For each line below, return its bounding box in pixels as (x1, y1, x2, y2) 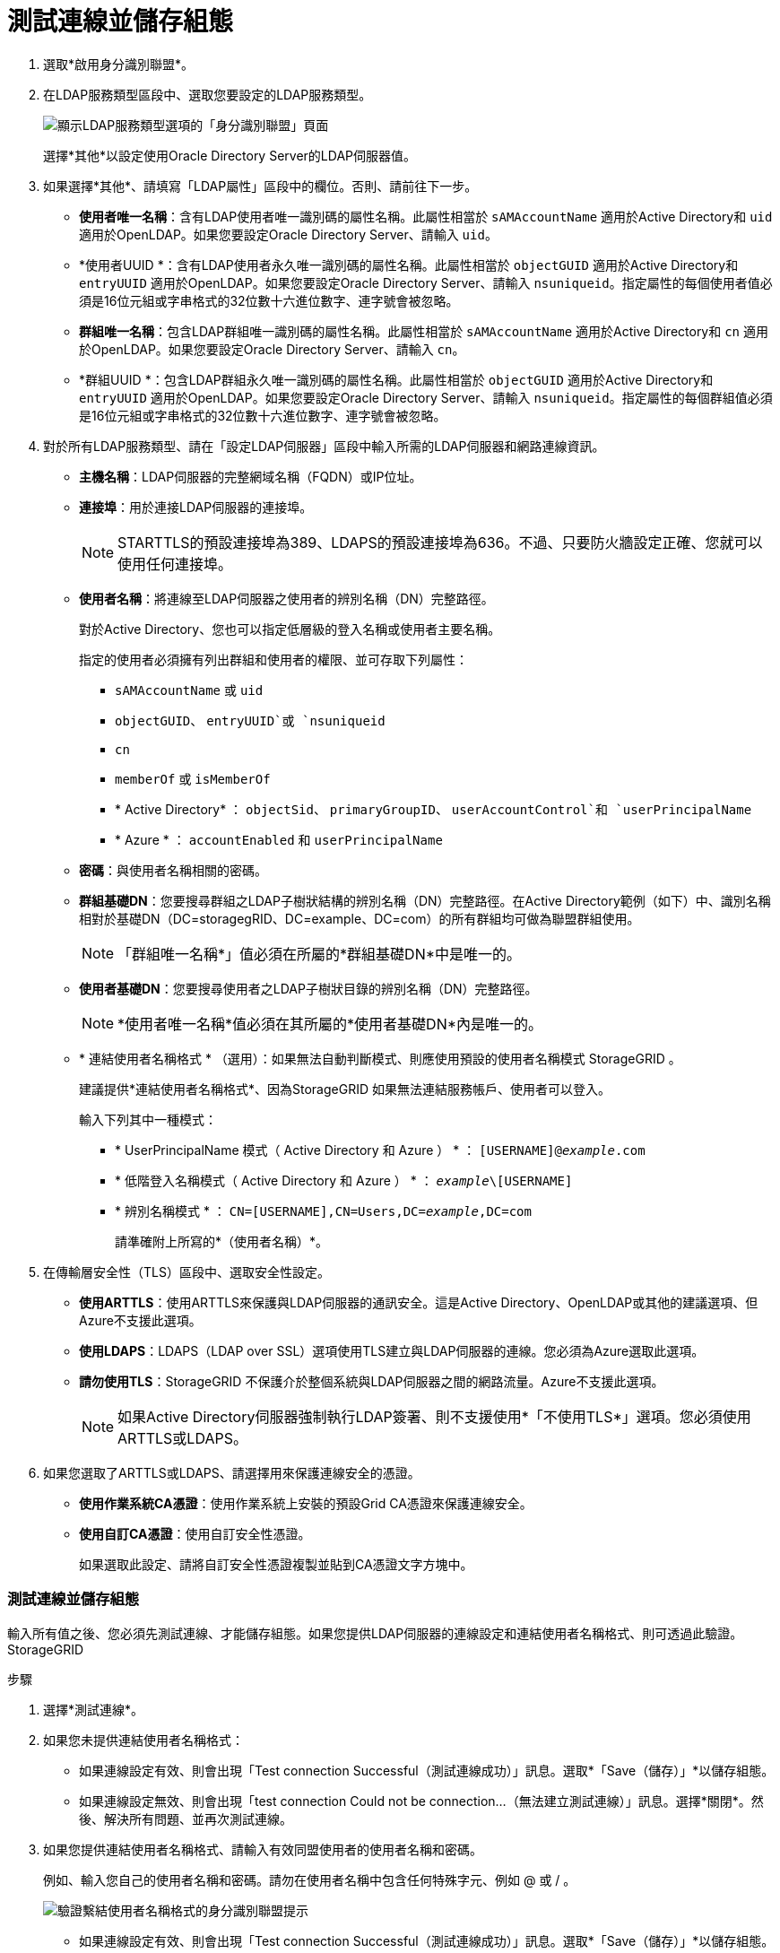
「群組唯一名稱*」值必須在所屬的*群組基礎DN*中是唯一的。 (117, 944, 522, 963)
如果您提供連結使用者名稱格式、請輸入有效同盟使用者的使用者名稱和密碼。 (43, 1841, 482, 1857)
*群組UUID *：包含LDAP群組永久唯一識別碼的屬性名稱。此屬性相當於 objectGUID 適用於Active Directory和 (79, 371, 714, 387)
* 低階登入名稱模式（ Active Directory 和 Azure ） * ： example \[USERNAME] (115, 1172, 573, 1188)
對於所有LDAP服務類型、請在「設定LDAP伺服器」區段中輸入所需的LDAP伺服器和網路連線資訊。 (43, 438, 605, 454)
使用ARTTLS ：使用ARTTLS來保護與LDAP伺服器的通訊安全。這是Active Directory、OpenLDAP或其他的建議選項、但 (79, 1294, 758, 1310)
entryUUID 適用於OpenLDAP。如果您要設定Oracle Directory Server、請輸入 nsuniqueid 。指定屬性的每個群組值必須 (79, 389, 773, 405)
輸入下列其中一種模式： (79, 1111, 217, 1127)
